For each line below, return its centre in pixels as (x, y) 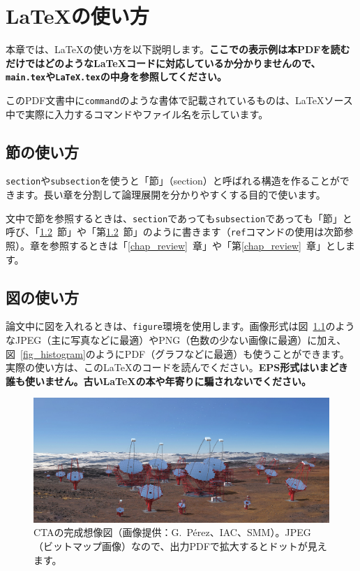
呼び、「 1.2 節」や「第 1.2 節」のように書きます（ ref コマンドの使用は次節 (175, 232)
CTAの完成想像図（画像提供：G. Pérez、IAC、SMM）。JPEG (172, 532)
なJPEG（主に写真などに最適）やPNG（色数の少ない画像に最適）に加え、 (176, 340)
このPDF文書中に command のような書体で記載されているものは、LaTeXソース (179, 100)
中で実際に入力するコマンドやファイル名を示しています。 (137, 114)
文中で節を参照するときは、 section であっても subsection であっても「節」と (179, 218)
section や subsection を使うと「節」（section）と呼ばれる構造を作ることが (173, 181)
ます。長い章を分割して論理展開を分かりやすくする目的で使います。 (170, 195)
